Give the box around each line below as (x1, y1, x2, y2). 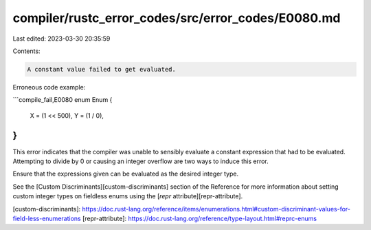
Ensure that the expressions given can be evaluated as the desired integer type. (12, 169, 239, 178)
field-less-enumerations (12, 214, 82, 222)
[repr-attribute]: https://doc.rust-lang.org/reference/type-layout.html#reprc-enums (82, 214, 317, 222)
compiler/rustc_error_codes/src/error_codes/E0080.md (12, 10, 341, 25)
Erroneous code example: (12, 83, 86, 91)
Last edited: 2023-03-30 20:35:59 (12, 34, 111, 43)
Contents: (12, 47, 41, 55)
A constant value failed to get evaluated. (27, 65, 177, 73)
